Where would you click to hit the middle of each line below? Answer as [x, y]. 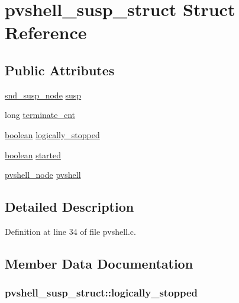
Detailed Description [70, 207]
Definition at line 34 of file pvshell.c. [70, 231]
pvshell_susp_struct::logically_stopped [101, 293]
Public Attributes [60, 70]
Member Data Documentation [99, 263]
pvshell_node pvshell [43, 175]
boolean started [33, 154]
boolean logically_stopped [52, 134]
